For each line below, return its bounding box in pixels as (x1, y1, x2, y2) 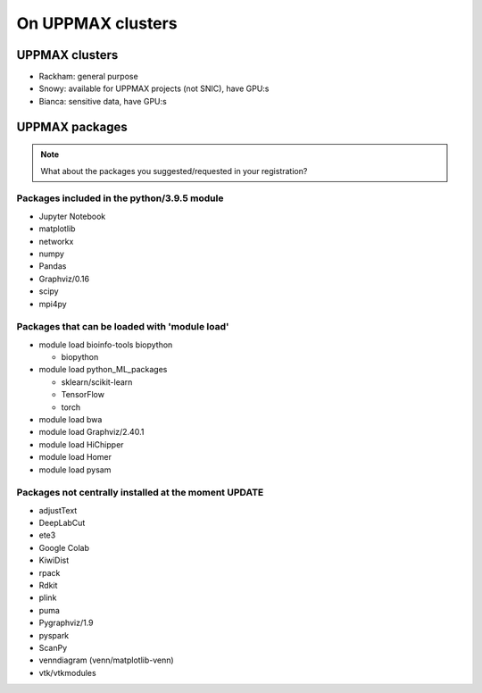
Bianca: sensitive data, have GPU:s (38, 96, 167, 106)
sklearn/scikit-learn (61, 376, 133, 388)
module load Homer (38, 452, 112, 463)
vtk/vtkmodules (38, 667, 97, 678)
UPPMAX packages (16, 119, 129, 134)
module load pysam (38, 464, 112, 475)
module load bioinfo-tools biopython (38, 339, 173, 350)
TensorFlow (61, 389, 104, 400)
